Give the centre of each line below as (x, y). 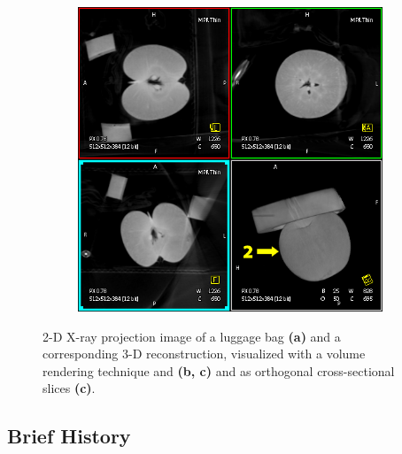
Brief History (69, 436)
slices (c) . (69, 388)
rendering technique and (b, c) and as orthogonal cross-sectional (219, 370)
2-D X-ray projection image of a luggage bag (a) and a (192, 336)
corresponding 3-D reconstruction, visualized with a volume (204, 354)
